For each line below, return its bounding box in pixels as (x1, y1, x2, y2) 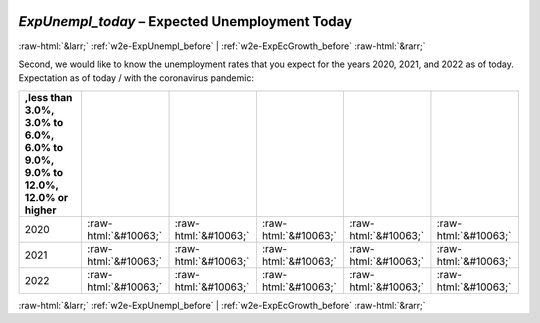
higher (24, 203, 57, 217)
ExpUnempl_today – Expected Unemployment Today (18, 13, 353, 30)
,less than (24, 90, 73, 104)
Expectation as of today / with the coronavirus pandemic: (18, 72, 255, 84)
